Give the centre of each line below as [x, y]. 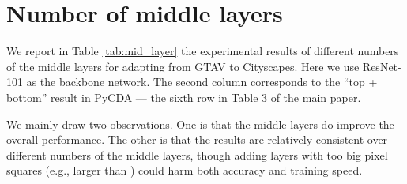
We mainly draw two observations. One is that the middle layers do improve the [200, 124]
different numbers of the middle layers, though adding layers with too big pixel [197, 154]
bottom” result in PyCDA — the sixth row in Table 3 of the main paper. [184, 97]
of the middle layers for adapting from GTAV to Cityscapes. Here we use [183, 66]
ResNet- [382, 66]
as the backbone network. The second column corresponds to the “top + [202, 82]
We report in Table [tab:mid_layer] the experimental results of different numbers [203, 51]
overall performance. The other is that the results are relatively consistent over [197, 139]
